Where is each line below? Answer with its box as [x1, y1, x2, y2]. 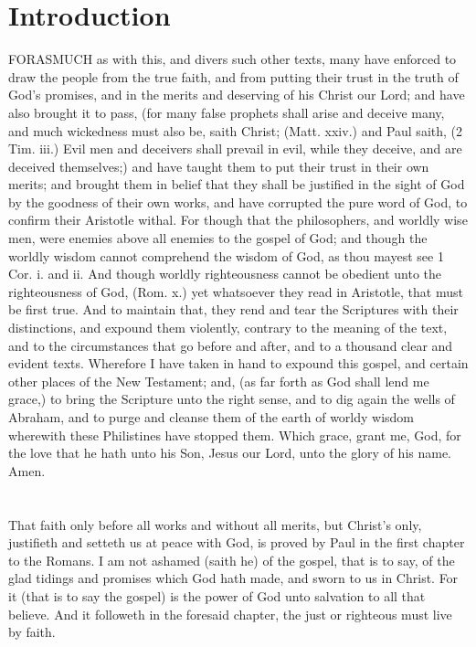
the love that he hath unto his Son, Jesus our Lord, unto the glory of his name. [8, 443, 452, 462]
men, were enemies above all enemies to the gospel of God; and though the [8, 228, 428, 248]
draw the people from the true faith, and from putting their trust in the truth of [8, 67, 459, 86]
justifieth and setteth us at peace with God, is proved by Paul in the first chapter [8, 533, 465, 552]
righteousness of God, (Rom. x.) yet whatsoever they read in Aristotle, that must [8, 281, 463, 301]
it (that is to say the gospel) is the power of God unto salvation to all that [8, 586, 426, 605]
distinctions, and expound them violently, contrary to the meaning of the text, [8, 318, 448, 337]
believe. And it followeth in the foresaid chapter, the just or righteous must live [8, 604, 452, 623]
